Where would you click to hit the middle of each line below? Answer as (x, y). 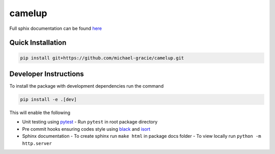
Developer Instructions (47, 74)
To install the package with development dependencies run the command (87, 86)
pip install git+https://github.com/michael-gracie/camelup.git (102, 58)
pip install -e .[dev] (48, 100)
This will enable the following (40, 113)
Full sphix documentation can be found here (56, 28)
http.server (37, 143)
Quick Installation (38, 43)
